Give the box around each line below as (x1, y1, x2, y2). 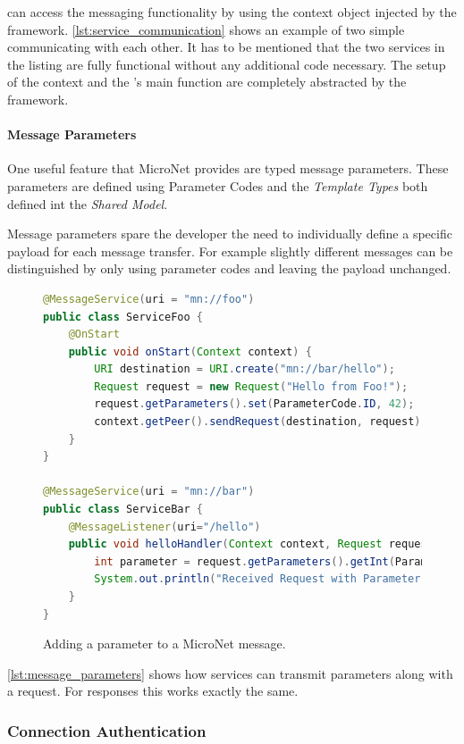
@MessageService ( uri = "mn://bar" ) (43, 485, 255, 498)
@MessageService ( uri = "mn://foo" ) (43, 292, 255, 305)
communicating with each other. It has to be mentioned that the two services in (7, 38, 445, 56)
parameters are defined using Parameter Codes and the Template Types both (7, 176, 428, 195)
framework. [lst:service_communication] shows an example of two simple (7, 20, 405, 38)
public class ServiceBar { (43, 503, 203, 516)
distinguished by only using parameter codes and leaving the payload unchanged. (7, 259, 451, 278)
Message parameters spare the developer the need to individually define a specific (7, 224, 452, 243)
